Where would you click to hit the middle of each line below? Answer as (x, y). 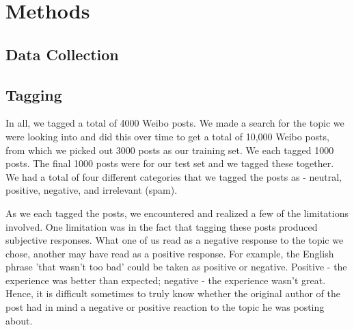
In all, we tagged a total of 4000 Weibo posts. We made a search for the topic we (175, 123)
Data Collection (62, 54)
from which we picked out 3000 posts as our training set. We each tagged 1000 (170, 150)
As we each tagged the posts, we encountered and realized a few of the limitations (177, 213)
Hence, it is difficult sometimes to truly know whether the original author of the (173, 293)
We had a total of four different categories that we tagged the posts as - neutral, (174, 176)
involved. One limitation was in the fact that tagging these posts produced (162, 226)
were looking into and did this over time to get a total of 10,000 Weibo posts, (167, 136)
